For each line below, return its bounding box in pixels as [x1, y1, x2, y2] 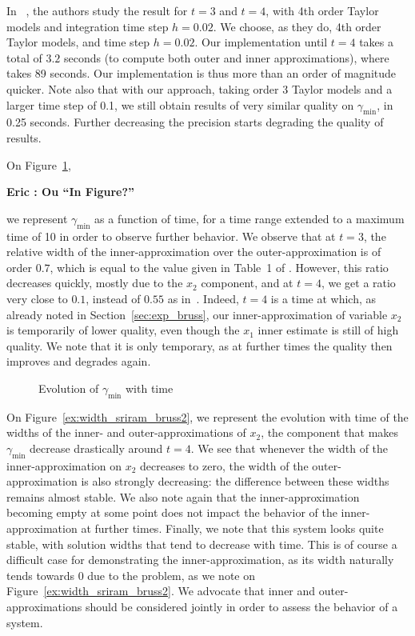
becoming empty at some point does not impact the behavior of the [6, 504, 337, 521]
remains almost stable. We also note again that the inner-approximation [6, 488, 360, 505]
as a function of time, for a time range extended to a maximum [94, 210, 405, 226]
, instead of [86, 290, 141, 306]
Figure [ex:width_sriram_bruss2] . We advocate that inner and [6, 582, 316, 599]
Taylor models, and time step [6, 34, 150, 50]
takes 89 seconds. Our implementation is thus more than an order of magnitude [6, 65, 397, 82]
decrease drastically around [30, 439, 163, 456]
